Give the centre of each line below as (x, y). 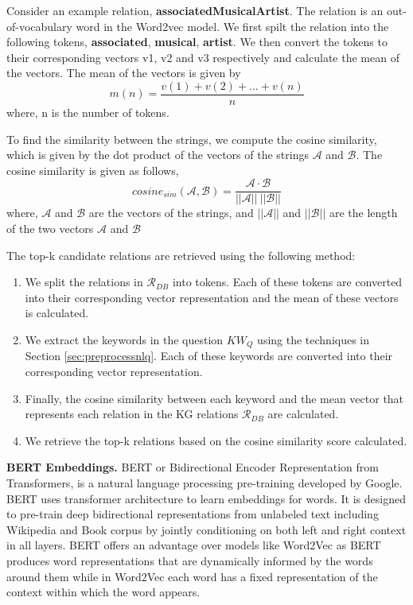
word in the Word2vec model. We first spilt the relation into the (232, 26)
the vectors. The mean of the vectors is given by (124, 73)
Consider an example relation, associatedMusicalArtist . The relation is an (195, 10)
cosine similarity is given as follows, (93, 170)
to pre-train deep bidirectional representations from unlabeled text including (193, 514)
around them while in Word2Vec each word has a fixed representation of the (192, 576)
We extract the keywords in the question (124, 340)
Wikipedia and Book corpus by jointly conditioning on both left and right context (206, 529)
